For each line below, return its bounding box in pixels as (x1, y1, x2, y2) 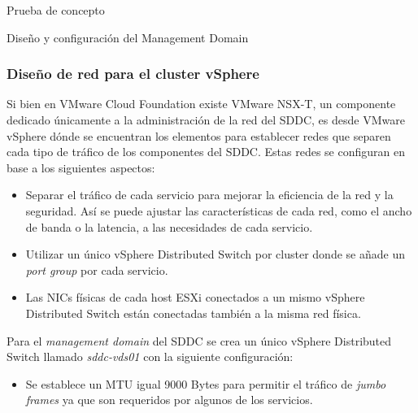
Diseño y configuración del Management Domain (7, 28, 249, 46)
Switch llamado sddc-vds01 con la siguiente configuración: (7, 348, 294, 365)
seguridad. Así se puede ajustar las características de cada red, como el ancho (25, 202, 412, 219)
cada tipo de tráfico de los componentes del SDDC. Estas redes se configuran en (7, 143, 405, 160)
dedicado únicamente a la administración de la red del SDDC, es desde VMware (7, 111, 405, 128)
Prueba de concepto (7, 2, 105, 18)
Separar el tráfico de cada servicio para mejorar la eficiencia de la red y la (25, 186, 394, 203)
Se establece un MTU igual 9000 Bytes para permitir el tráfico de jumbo (25, 375, 386, 392)
